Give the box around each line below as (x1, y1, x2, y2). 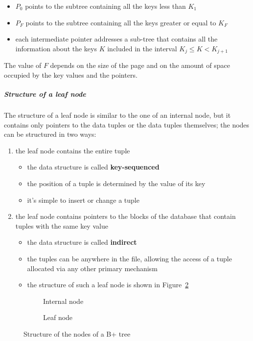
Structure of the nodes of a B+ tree (23, 328, 131, 339)
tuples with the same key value (15, 220, 108, 231)
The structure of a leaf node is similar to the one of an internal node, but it (4, 109, 231, 120)
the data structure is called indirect (27, 237, 137, 247)
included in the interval (107, 43, 177, 53)
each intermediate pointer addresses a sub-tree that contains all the (15, 34, 218, 44)
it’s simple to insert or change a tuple (27, 194, 139, 205)
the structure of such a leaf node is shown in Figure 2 (27, 279, 189, 290)
